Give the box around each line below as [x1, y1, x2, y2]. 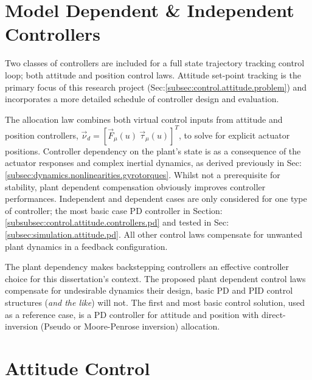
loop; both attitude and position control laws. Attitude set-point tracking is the [5, 68, 301, 81]
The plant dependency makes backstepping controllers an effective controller [5, 260, 289, 273]
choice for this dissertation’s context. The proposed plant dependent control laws [5, 272, 306, 285]
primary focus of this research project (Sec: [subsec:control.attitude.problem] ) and [5, 80, 307, 93]
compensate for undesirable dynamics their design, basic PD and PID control [5, 284, 293, 297]
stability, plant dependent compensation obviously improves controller [5, 180, 266, 193]
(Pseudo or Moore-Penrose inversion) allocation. [40, 320, 220, 333]
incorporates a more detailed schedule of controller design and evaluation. [5, 92, 279, 105]
